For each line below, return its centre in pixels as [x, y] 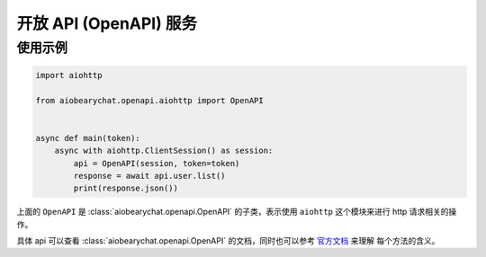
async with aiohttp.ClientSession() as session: [164, 151]
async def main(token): [88, 138]
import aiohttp [69, 75]
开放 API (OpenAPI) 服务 [107, 23]
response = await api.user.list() [149, 176]
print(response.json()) [126, 188]
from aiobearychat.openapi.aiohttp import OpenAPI [150, 100]
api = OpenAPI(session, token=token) [157, 163]
